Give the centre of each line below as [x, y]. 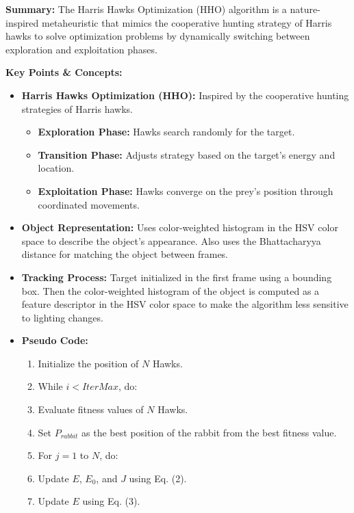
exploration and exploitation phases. [81, 49]
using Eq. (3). [111, 501]
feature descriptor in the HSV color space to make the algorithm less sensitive [185, 304]
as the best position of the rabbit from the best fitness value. [209, 432]
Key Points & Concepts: [64, 72]
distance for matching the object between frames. [125, 254]
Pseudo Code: [55, 340]
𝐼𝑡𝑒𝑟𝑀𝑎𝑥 [100, 387]
